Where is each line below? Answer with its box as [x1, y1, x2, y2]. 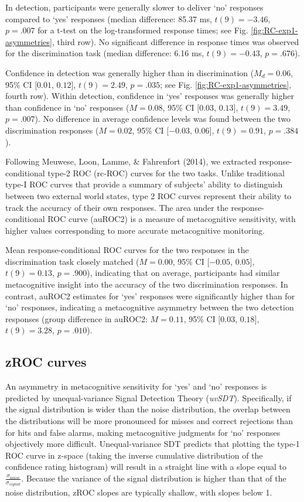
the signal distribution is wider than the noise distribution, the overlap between [5, 403, 291, 415]
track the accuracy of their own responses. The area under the [5, 201, 228, 213]
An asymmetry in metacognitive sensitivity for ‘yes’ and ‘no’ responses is [5, 380, 267, 392]
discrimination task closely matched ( [5, 255, 139, 267]
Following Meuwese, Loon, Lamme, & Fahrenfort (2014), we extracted [5, 155, 257, 168]
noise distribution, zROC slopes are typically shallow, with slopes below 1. [5, 486, 272, 498]
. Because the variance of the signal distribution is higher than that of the [21, 472, 286, 484]
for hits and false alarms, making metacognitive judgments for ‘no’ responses [5, 426, 281, 438]
